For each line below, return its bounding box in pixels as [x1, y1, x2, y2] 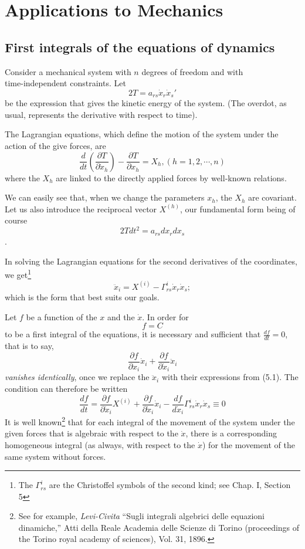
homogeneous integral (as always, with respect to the [5, 438, 195, 450]
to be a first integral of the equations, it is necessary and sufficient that [5, 328, 261, 340]
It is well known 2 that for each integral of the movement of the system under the [5, 414, 295, 428]
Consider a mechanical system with [5, 65, 131, 77]
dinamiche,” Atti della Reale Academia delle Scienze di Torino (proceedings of [18, 521, 300, 533]
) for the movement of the [202, 438, 295, 450]
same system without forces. [5, 450, 106, 462]
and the [107, 310, 135, 323]
